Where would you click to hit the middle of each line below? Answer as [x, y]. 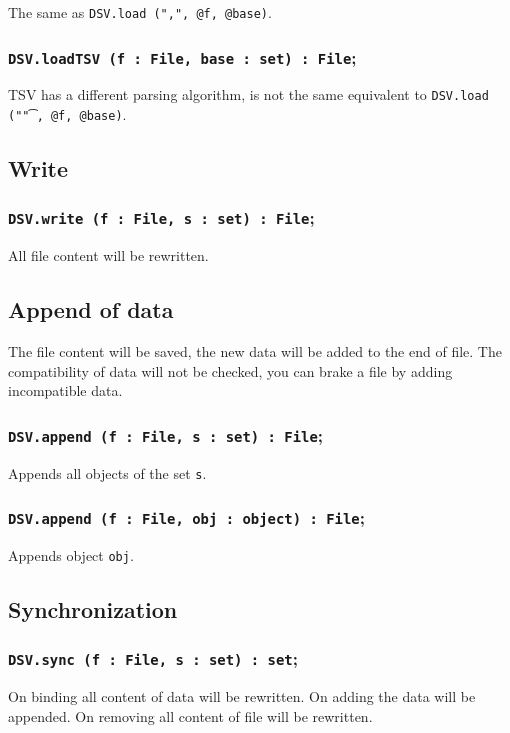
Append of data [91, 309]
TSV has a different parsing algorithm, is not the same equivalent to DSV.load [248, 94]
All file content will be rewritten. [108, 255]
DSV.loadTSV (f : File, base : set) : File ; [182, 56]
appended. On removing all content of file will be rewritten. [190, 715]
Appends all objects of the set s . [107, 472]
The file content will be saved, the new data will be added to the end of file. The [255, 351]
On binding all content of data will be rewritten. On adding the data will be [242, 696]
